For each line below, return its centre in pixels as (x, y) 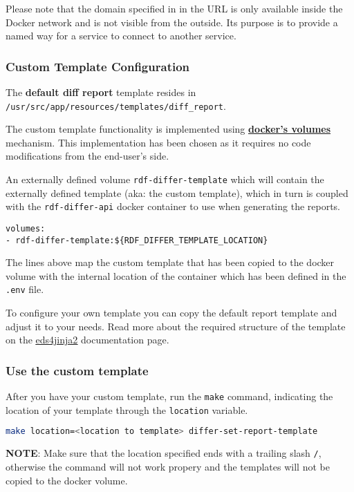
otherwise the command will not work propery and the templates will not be (168, 466)
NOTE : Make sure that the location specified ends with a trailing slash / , (164, 453)
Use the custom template (77, 370)
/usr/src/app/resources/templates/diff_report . (116, 105)
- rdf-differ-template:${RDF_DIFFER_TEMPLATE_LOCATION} (137, 240)
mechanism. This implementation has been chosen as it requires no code (158, 142)
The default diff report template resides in (101, 92)
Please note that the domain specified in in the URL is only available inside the (174, 8)
